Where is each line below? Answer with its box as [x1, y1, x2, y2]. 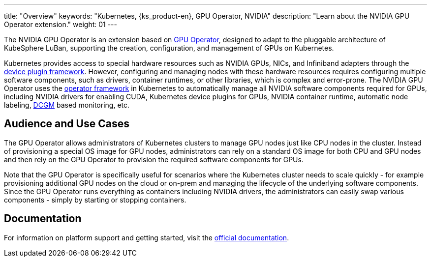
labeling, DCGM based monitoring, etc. [4, 101, 130, 109]
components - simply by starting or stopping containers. [4, 195, 186, 204]
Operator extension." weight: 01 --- [4, 20, 118, 29]
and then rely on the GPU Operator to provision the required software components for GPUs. [4, 155, 304, 164]
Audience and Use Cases [4, 117, 129, 130]
